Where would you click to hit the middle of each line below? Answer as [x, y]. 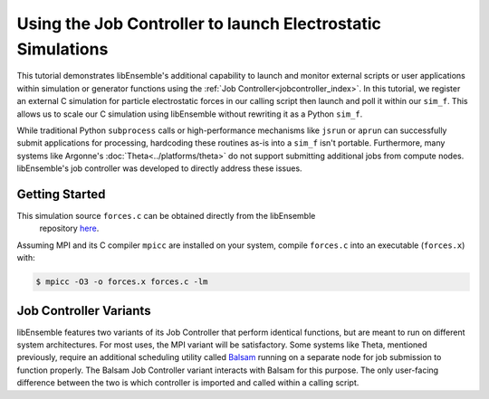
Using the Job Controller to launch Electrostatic [199, 24]
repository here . [69, 228]
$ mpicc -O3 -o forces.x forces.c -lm [122, 282]
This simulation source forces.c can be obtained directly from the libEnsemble [166, 215]
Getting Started [61, 194]
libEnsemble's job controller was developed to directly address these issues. [159, 168]
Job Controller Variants [84, 311]
